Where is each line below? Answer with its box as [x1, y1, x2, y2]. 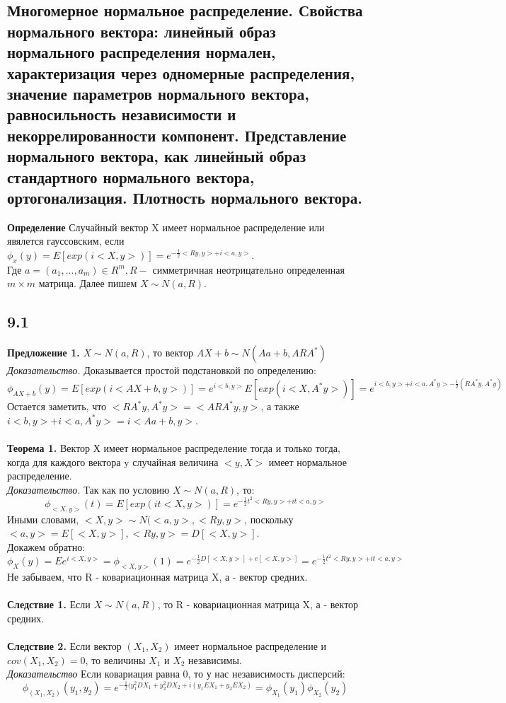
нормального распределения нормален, [7, 41, 276, 63]
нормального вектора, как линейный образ [7, 145, 306, 167]
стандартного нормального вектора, [7, 165, 255, 187]
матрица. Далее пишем [38, 276, 137, 291]
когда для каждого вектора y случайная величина [7, 454, 219, 469]
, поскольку [244, 511, 294, 526]
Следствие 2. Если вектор [7, 638, 122, 653]
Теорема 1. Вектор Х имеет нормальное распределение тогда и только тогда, [7, 440, 340, 455]
